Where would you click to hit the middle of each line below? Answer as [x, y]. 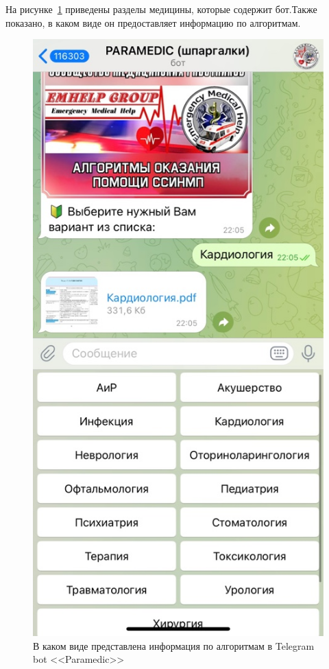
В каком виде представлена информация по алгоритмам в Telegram [174, 645]
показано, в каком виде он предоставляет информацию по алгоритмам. [153, 22]
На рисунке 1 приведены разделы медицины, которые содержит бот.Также [161, 9]
